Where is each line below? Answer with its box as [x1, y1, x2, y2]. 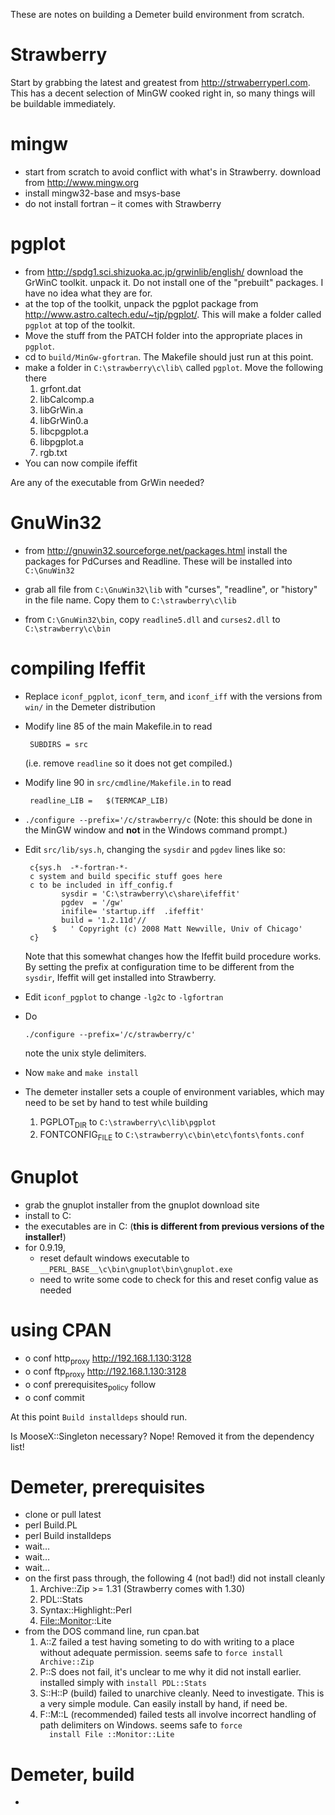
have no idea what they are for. [24, 287, 153, 299]
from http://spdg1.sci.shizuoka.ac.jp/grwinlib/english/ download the [24, 265, 304, 278]
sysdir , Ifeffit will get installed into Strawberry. [24, 971, 217, 983]
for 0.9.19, [24, 1242, 66, 1254]
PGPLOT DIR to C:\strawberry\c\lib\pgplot [39, 1115, 217, 1130]
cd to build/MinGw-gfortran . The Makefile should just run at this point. [24, 350, 314, 363]
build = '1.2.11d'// [61, 915, 147, 925]
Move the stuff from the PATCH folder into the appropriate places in [24, 329, 303, 341]
